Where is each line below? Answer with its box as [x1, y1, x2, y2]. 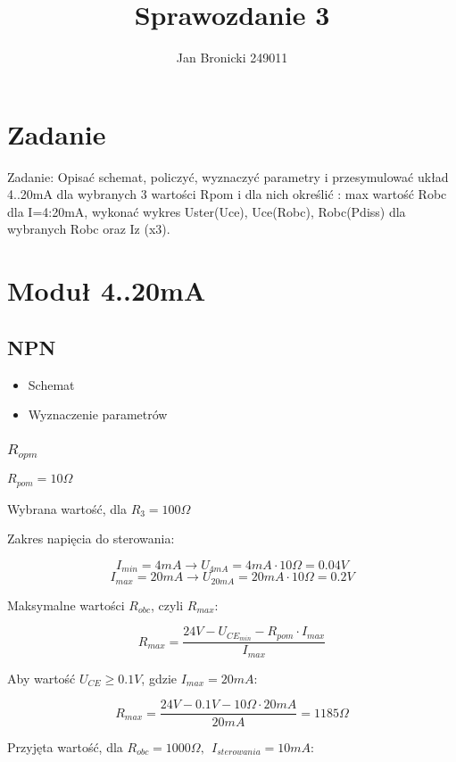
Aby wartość [7, 668, 76, 687]
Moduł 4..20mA [7, 272, 206, 309]
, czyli [150, 595, 184, 614]
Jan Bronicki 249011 [176, 48, 288, 67]
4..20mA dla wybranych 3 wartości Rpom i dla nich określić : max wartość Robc [7, 185, 447, 203]
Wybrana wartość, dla [7, 499, 127, 518]
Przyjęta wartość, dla [7, 737, 123, 756]
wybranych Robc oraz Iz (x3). [7, 219, 170, 238]
